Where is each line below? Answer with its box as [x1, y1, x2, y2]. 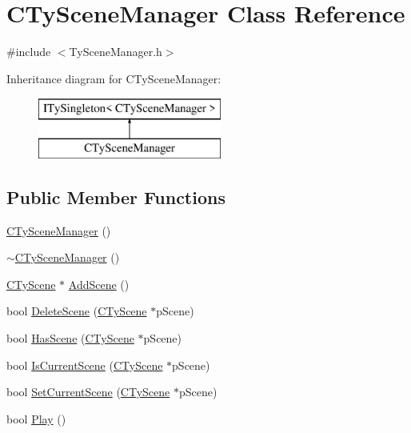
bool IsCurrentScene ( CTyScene [6, 356, 163, 373]
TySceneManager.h [69, 43, 162, 60]
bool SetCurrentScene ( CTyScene [6, 383, 170, 400]
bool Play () [6, 410, 66, 427]
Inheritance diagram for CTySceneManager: [6, 70, 221, 86]
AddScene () [68, 275, 130, 292]
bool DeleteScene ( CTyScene [6, 303, 147, 319]
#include [6, 43, 51, 60]
